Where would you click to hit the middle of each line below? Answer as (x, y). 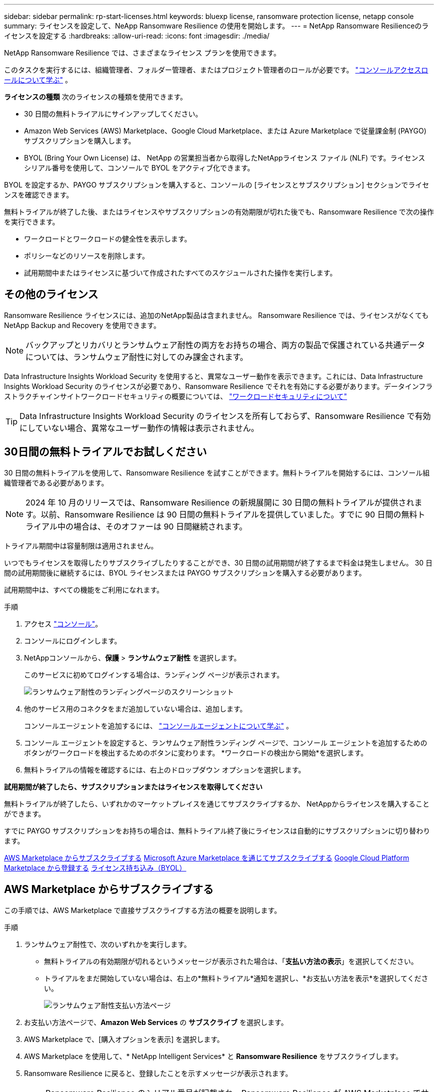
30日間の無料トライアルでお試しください (105, 452)
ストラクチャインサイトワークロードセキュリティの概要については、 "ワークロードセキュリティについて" (176, 396)
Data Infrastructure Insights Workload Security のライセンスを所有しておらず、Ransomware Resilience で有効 (225, 416)
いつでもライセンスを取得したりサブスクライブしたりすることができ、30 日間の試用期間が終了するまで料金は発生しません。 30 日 (218, 562)
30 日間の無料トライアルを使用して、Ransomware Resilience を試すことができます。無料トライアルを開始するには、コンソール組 (217, 472)
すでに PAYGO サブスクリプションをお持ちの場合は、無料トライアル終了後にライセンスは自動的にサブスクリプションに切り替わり (217, 830)
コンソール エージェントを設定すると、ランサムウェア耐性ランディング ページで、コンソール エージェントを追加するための (226, 742)
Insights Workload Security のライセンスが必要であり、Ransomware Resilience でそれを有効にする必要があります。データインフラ (218, 386)
